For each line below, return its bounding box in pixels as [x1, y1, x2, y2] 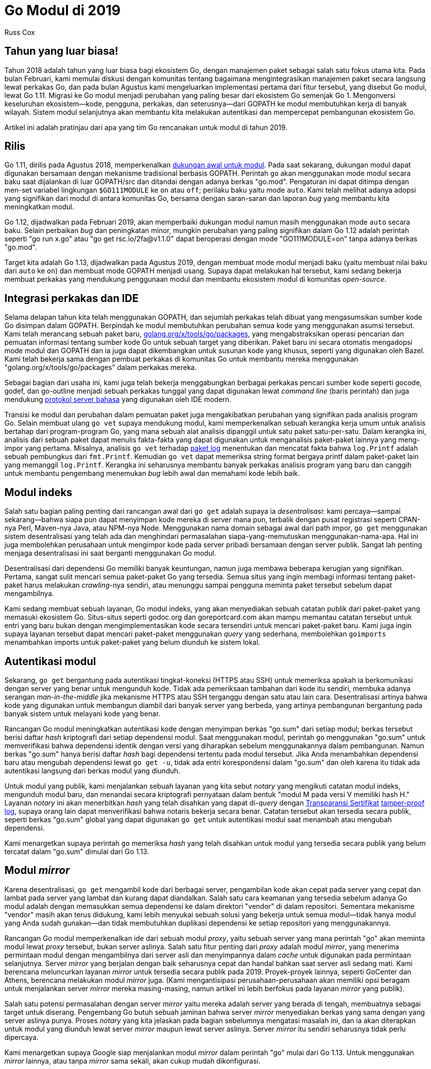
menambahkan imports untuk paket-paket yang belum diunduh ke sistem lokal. [4, 638, 260, 647]
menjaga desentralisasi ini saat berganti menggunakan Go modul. [4, 549, 216, 558]
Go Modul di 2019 [4, 2, 121, 19]
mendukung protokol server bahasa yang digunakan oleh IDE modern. [4, 395, 231, 404]
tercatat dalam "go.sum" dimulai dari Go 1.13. [4, 847, 149, 856]
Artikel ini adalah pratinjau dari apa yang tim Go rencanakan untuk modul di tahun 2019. [4, 123, 287, 132]
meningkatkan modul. [4, 202, 74, 211]
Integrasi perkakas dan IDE [4, 292, 139, 304]
